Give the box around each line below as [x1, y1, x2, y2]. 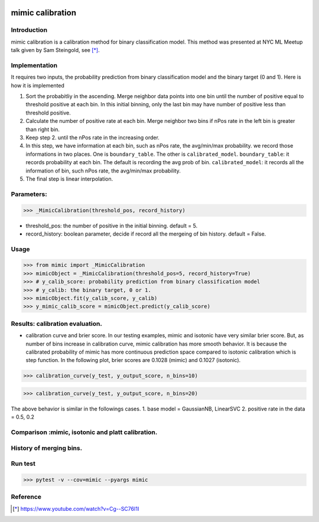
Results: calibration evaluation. [11, 319, 103, 328]
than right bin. [25, 126, 60, 133]
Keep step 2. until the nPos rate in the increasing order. [25, 134, 159, 141]
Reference [11, 493, 41, 501]
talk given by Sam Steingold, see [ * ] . [11, 47, 100, 54]
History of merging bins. [11, 443, 83, 452]
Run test [11, 459, 35, 468]
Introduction [11, 26, 47, 34]
